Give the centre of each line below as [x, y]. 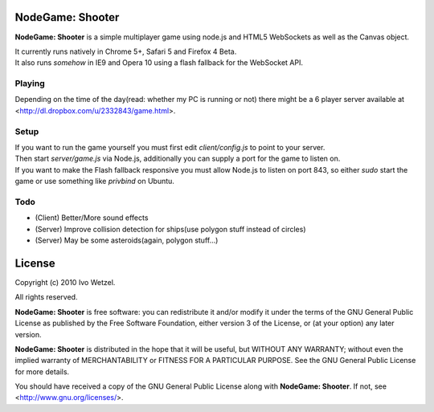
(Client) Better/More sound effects [92, 218]
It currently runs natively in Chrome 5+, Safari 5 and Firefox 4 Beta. [126, 51]
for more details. [42, 371]
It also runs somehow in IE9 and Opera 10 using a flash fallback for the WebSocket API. [159, 63]
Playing [30, 84]
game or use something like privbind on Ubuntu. [94, 182]
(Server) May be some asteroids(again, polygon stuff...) [127, 240]
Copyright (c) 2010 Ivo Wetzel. [65, 282]
